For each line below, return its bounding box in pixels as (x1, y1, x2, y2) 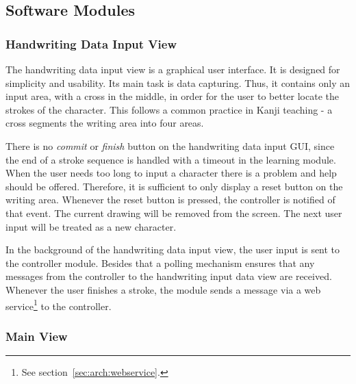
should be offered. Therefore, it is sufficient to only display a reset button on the (5, 179, 343, 193)
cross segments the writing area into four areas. (5, 116, 204, 130)
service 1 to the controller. (5, 296, 112, 313)
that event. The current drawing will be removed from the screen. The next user (5, 205, 342, 220)
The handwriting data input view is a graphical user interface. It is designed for (5, 62, 340, 76)
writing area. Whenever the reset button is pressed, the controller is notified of (5, 192, 335, 207)
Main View (5, 327, 68, 344)
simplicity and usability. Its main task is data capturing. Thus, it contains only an (5, 75, 351, 90)
